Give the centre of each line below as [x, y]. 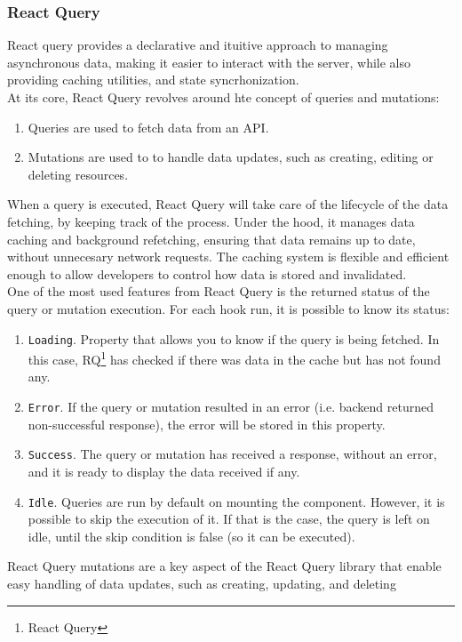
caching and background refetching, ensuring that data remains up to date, [211, 239]
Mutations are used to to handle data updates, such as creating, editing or [231, 157]
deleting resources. [78, 174]
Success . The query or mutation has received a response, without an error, [232, 454]
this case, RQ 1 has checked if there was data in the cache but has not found [234, 358]
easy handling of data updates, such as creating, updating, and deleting [202, 583]
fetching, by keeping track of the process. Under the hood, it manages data [211, 221]
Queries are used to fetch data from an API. [148, 127]
